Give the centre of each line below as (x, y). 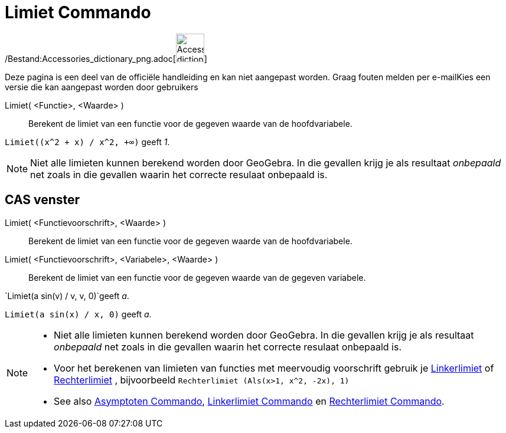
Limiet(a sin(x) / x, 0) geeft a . (78, 314)
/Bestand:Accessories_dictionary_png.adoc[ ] (106, 58)
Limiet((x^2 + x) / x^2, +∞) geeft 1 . (87, 142)
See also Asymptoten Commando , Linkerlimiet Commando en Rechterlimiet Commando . (249, 401)
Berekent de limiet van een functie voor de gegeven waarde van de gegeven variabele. (197, 277)
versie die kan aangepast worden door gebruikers (102, 87)
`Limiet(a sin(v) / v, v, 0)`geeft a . (67, 296)
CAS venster (43, 200)
